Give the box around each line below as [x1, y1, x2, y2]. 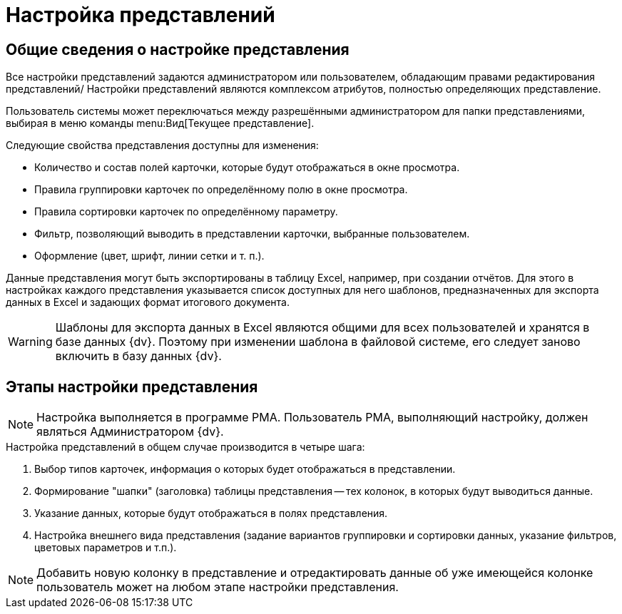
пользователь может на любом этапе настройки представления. [36, 580, 399, 595]
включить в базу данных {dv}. [55, 349, 222, 364]
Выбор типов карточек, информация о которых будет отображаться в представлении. [34, 463, 456, 476]
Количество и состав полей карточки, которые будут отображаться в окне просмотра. [34, 161, 460, 174]
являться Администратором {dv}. [36, 424, 224, 439]
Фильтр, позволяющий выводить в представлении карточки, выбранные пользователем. [34, 227, 470, 240]
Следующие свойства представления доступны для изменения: [6, 139, 319, 152]
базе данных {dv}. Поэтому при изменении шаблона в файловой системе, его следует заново [55, 334, 581, 349]
